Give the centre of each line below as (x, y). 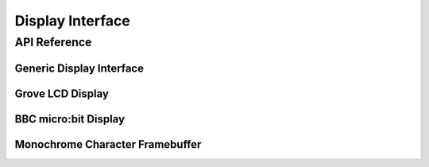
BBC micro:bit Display (70, 119)
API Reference (53, 42)
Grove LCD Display (62, 93)
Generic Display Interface (79, 68)
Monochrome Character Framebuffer (108, 144)
